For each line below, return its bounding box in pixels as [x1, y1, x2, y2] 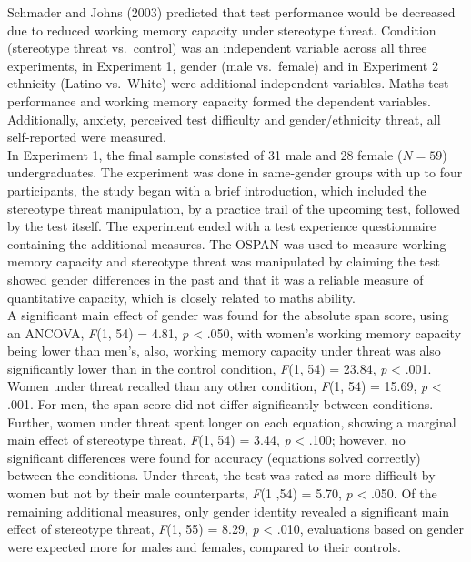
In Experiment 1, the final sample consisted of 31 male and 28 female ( [7, 145, 403, 164]
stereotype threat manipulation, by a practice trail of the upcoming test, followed [7, 198, 461, 217]
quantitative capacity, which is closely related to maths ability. [7, 287, 356, 306]
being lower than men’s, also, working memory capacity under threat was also [7, 341, 441, 360]
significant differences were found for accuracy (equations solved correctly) [7, 447, 421, 467]
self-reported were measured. [7, 127, 166, 146]
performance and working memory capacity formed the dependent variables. [7, 91, 431, 110]
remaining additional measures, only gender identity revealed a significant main [7, 501, 450, 520]
